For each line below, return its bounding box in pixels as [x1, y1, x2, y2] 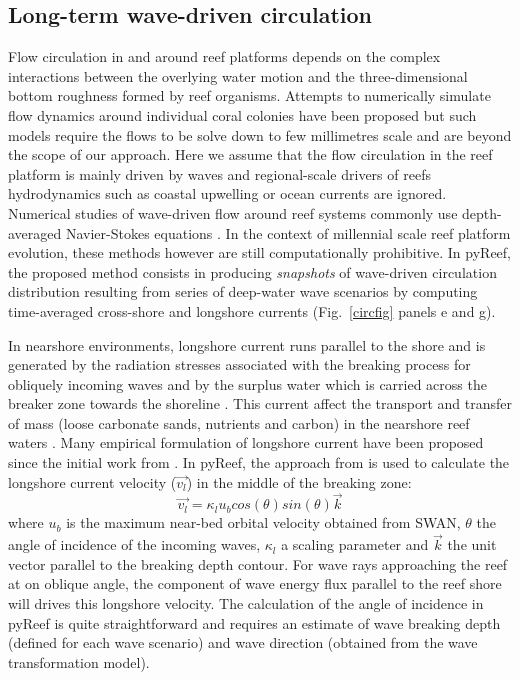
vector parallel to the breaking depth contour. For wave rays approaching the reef [8, 553, 508, 574]
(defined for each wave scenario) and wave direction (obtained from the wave [8, 632, 478, 653]
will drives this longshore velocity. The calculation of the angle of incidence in [8, 593, 484, 614]
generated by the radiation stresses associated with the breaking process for [8, 354, 471, 375]
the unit [447, 534, 497, 555]
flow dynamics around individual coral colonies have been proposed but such [8, 104, 477, 125]
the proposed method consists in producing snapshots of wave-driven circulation [8, 261, 497, 282]
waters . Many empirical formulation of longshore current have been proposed [8, 432, 484, 453]
